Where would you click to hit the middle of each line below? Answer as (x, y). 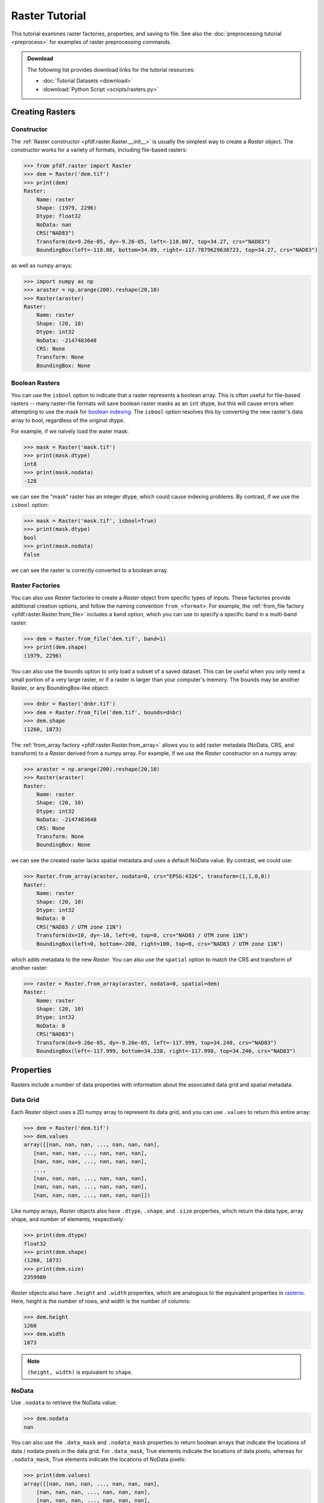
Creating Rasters (43, 112)
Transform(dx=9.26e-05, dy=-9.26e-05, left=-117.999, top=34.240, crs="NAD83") (157, 1042)
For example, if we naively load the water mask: (70, 431)
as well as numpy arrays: (42, 265)
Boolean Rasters (35, 383)
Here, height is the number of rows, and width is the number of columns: (101, 1301)
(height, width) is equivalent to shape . (80, 1372)
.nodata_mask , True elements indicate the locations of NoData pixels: (98, 1459)
